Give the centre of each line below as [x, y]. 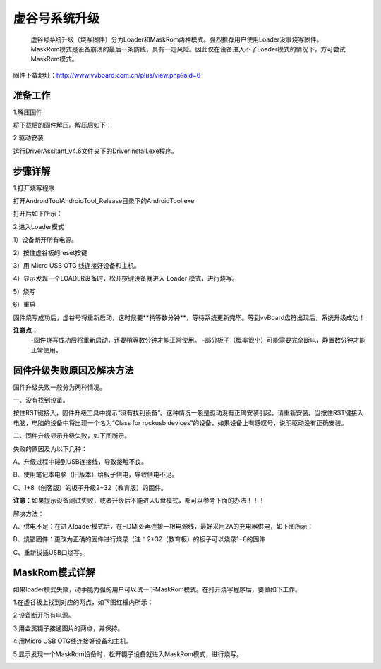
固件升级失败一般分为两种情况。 [59, 387]
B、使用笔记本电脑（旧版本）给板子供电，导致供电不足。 [96, 474]
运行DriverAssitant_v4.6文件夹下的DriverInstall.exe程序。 [95, 151]
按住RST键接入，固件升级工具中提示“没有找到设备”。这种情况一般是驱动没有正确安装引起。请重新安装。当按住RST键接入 [188, 413]
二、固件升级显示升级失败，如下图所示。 [72, 436]
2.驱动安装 [28, 138]
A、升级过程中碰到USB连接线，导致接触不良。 [80, 462]
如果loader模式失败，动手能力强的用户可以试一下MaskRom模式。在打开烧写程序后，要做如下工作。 [157, 589]
